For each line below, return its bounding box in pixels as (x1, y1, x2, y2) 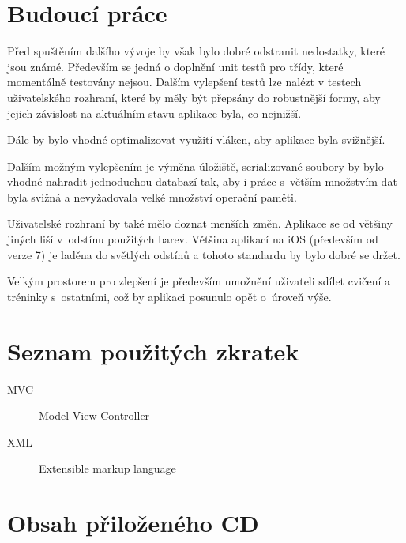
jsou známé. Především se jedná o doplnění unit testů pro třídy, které (7, 58, 344, 74)
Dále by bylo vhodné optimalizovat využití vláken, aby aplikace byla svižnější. (7, 131, 385, 148)
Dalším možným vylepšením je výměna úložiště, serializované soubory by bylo (7, 157, 384, 174)
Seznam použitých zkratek (7, 334, 299, 367)
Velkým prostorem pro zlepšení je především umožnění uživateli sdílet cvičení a (7, 273, 390, 289)
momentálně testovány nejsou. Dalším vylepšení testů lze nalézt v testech (7, 74, 362, 90)
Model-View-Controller (39, 407, 150, 424)
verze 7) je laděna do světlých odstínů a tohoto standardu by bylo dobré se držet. (7, 246, 400, 262)
